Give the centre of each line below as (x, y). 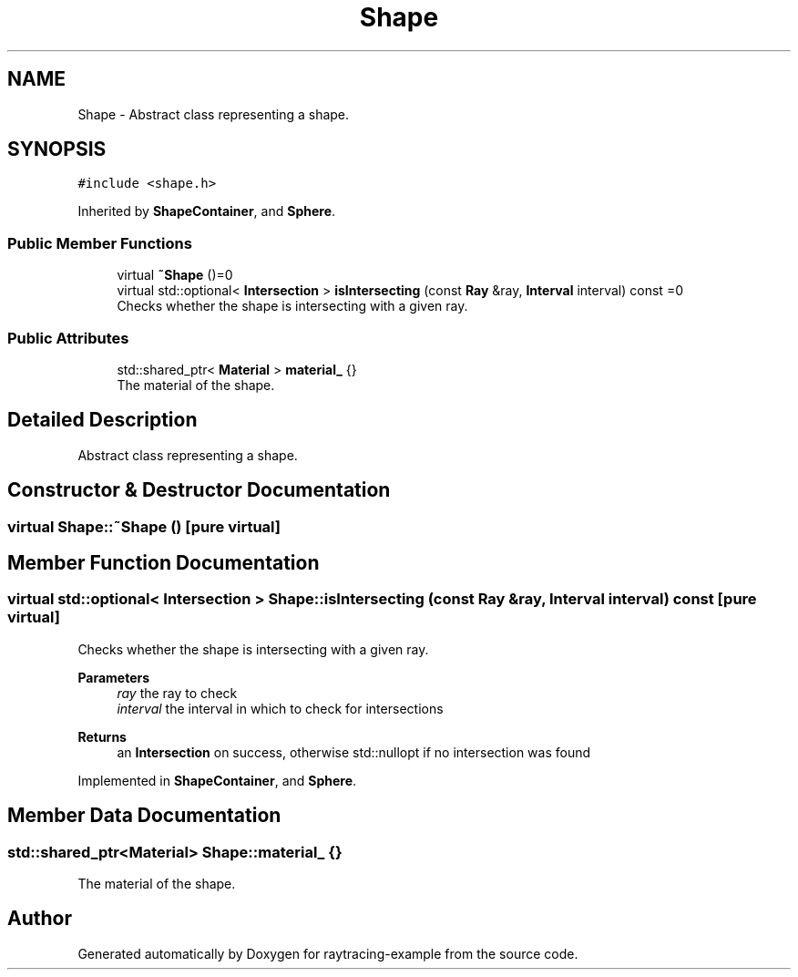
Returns (102, 736)
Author (40, 919)
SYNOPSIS (57, 149)
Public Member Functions (100, 243)
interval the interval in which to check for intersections (280, 708)
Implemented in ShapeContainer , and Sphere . (217, 780)
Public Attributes (68, 338)
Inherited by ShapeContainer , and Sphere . (207, 211)
